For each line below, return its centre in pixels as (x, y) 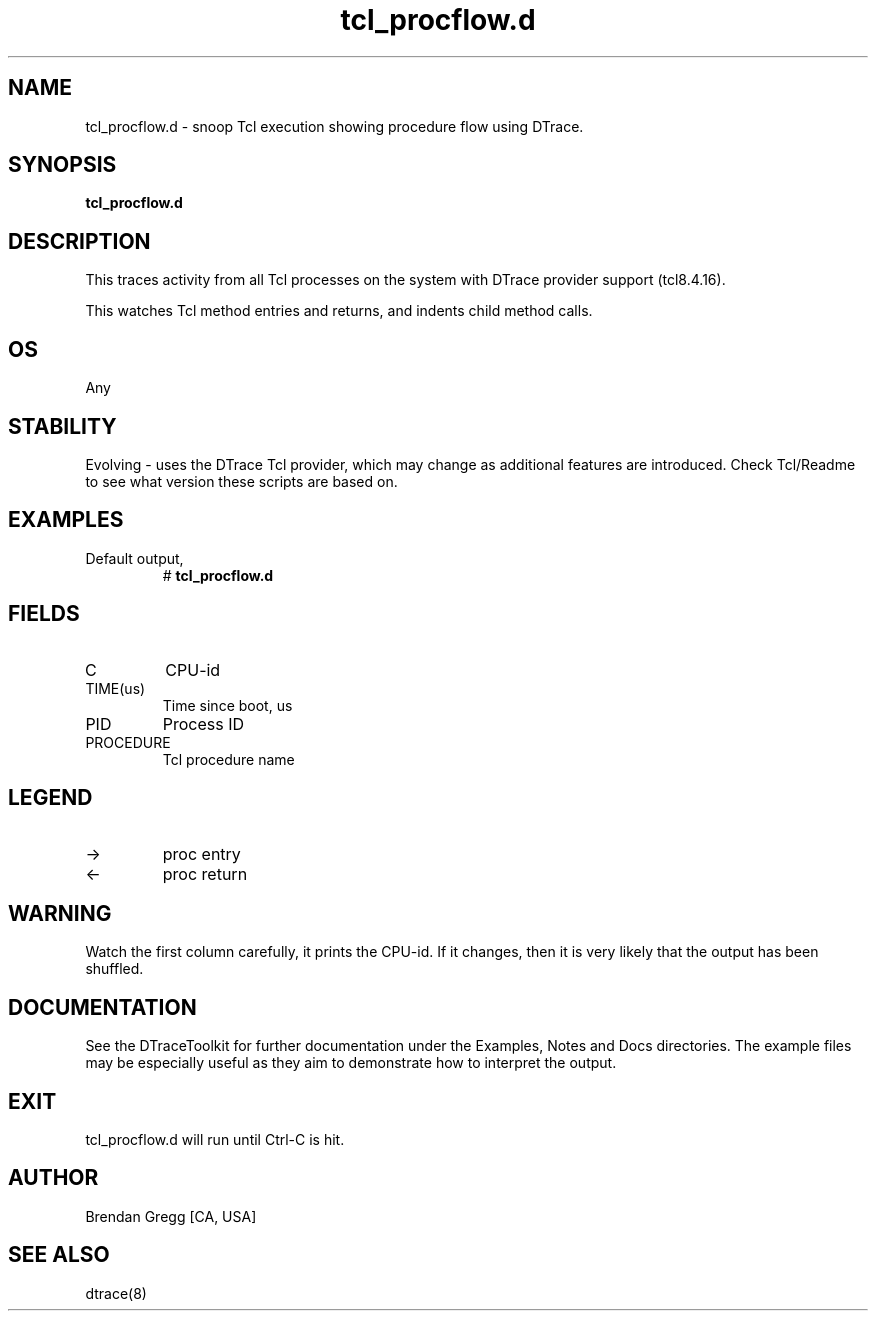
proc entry (201, 853)
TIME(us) (115, 688)
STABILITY (62, 426)
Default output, (134, 558)
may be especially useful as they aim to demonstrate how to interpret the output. (351, 1063)
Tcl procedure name (228, 759)
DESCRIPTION (79, 241)
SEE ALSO (59, 1255)
